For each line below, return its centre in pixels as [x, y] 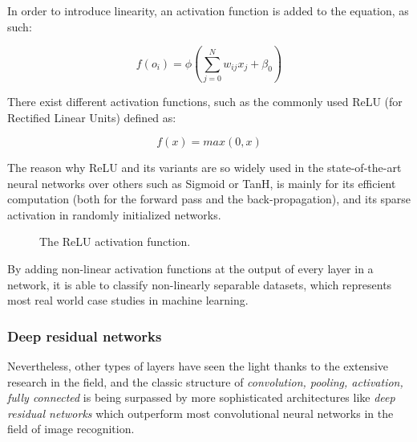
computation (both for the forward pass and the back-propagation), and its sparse [209, 199]
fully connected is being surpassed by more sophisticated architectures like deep [201, 397]
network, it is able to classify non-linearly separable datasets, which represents [200, 284]
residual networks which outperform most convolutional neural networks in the [200, 413]
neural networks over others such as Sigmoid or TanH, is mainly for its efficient [202, 183]
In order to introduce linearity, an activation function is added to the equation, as [208, 10]
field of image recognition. [71, 429]
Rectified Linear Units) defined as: [92, 117]
